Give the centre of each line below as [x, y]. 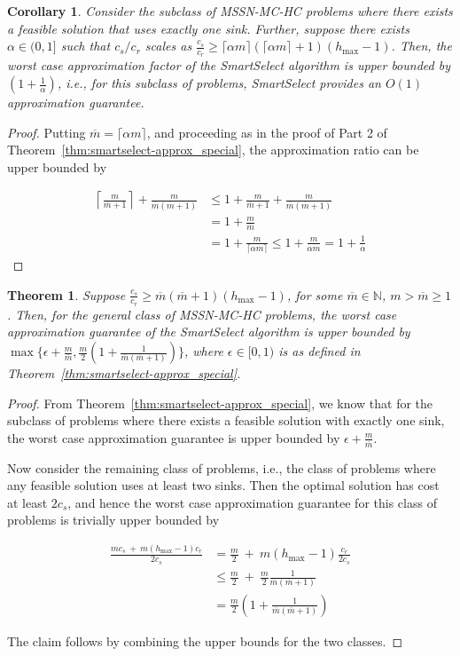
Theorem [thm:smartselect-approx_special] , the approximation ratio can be [213, 150]
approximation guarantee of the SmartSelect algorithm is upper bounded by [209, 332]
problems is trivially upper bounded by [113, 520]
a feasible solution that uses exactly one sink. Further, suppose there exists [208, 28]
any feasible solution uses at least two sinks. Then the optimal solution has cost [223, 485]
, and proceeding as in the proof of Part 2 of [267, 132]
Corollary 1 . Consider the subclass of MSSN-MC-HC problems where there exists [230, 11]
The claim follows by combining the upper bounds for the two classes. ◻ [205, 640]
